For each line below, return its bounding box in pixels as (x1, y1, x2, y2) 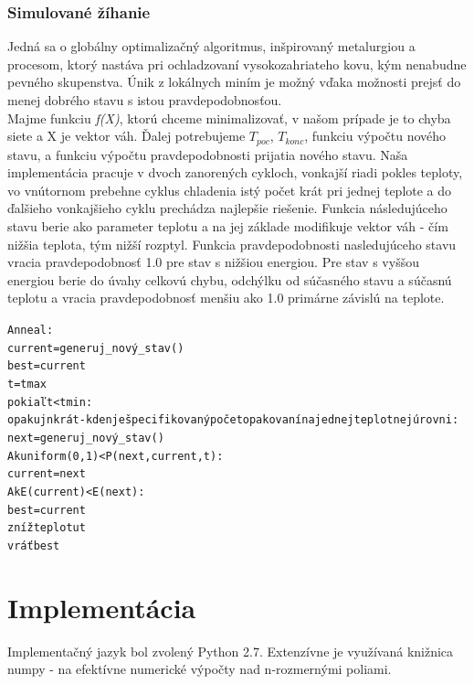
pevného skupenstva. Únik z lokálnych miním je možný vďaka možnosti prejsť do (7, 72, 461, 91)
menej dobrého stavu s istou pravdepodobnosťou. (7, 91, 282, 109)
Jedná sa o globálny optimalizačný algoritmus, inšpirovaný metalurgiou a (7, 37, 416, 56)
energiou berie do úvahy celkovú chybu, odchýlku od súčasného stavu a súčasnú (7, 270, 452, 289)
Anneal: (7, 323, 54, 337)
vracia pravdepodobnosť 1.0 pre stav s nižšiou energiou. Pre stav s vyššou (7, 252, 419, 272)
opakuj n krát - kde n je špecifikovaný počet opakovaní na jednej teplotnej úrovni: (7, 413, 459, 427)
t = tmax (7, 377, 47, 390)
